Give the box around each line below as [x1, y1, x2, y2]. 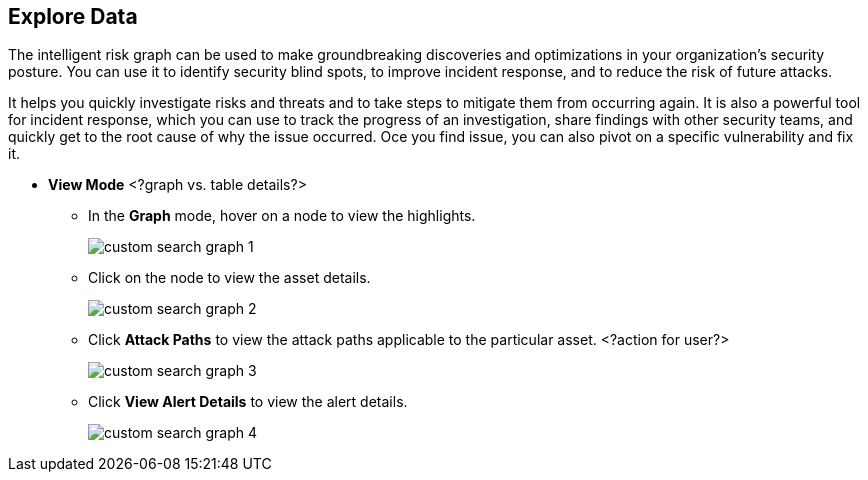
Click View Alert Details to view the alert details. [88, 393, 408, 411]
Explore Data [8, 4, 138, 29]
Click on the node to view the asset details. [88, 269, 371, 287]
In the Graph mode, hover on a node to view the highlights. [88, 207, 476, 225]
